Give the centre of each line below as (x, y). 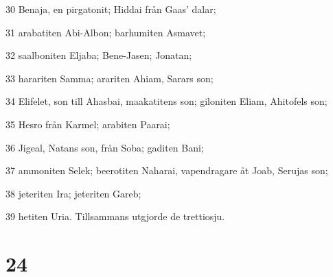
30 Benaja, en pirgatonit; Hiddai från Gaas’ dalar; (111, 9)
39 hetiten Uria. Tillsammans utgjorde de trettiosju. (115, 216)
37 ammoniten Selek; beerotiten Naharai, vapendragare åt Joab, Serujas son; (167, 170)
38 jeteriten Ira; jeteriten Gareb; (73, 193)
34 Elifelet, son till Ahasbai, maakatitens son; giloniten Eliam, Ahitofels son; (166, 101)
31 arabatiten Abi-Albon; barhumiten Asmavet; (106, 32)
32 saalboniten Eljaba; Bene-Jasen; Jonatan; (99, 55)
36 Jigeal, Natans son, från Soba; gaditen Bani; (105, 147)
